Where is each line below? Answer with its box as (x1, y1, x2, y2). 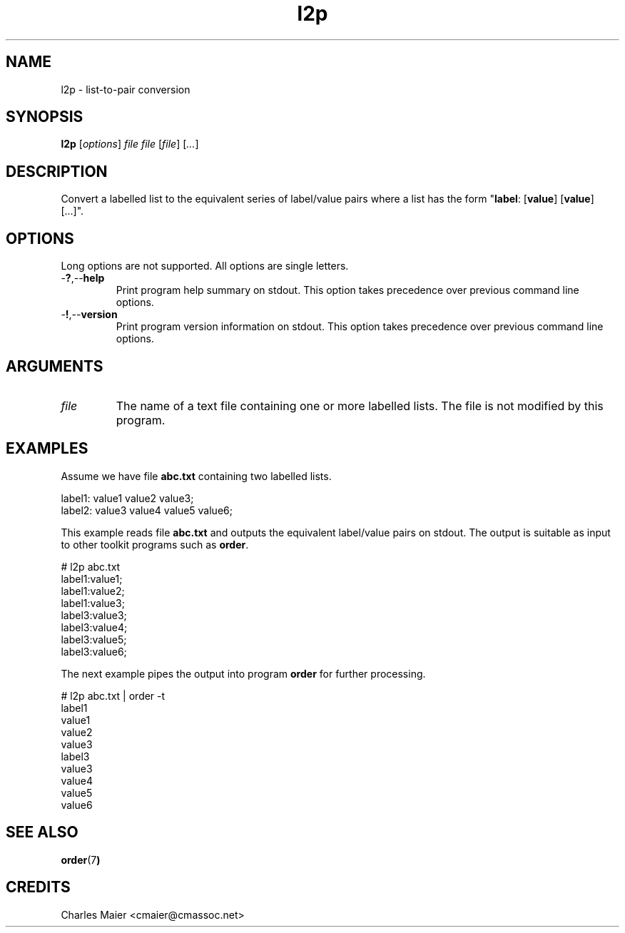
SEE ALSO (6, 823, 78, 842)
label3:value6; (61, 645, 127, 658)
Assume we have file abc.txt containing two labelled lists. (61, 469, 332, 482)
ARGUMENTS (6, 357, 103, 375)
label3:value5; (61, 633, 127, 646)
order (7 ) (61, 853, 101, 866)
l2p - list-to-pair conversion (61, 83, 190, 96)
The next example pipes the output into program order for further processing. (61, 667, 426, 680)
